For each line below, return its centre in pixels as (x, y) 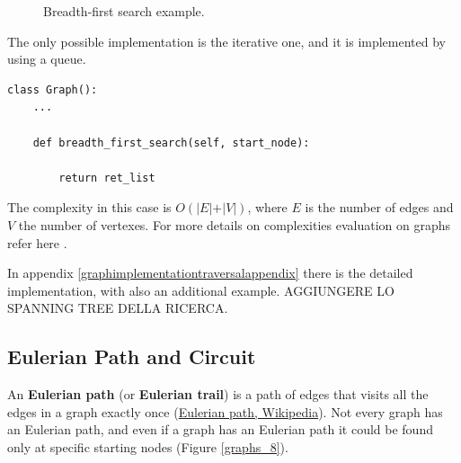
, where (267, 207)
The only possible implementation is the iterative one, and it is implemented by (226, 41)
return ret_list (107, 178)
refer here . (37, 242)
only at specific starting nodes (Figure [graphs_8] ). (148, 446)
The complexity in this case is (89, 207)
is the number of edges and (379, 207)
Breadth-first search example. (124, 11)
